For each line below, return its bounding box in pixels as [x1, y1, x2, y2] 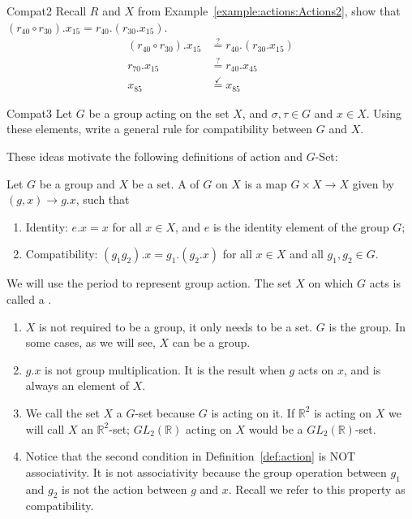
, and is [344, 361, 381, 378]
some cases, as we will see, [25, 334, 156, 351]
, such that [75, 191, 130, 208]
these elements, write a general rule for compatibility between [6, 120, 313, 137]
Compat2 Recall [6, 2, 87, 19]
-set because [135, 404, 195, 421]
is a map [244, 175, 287, 192]
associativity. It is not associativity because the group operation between [25, 463, 387, 480]
